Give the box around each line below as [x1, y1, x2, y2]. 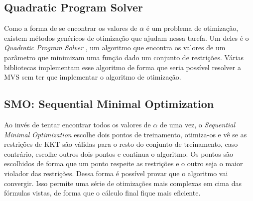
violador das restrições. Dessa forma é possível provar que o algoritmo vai [4, 168, 228, 178]
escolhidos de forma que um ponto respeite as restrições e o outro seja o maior [4, 158, 243, 169]
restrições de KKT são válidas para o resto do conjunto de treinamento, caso [4, 139, 238, 149]
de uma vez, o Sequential [160, 119, 236, 129]
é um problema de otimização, [146, 23, 239, 33]
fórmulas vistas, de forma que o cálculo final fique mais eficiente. [4, 188, 201, 198]
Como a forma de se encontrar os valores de [4, 23, 137, 33]
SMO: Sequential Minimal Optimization [4, 96, 214, 111]
